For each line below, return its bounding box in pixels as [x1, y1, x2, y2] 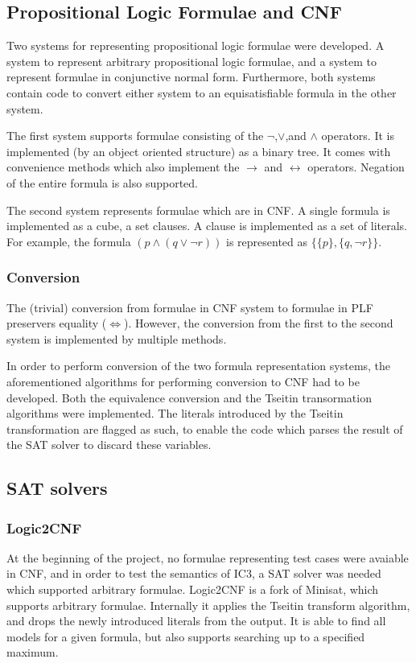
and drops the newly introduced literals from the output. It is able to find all [6, 612, 386, 629]
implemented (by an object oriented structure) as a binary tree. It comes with [6, 142, 391, 159]
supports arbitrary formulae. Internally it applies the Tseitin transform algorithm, [6, 596, 410, 613]
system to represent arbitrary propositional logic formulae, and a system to [6, 52, 377, 69]
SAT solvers [6, 476, 108, 500]
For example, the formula [6, 233, 131, 249]
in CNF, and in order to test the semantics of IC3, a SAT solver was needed [6, 565, 381, 582]
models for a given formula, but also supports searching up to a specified [6, 628, 365, 644]
